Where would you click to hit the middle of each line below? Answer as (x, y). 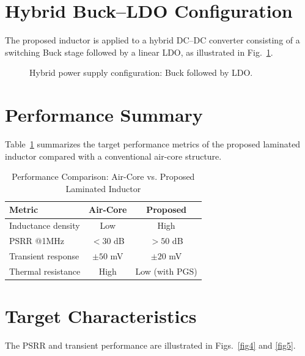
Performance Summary (104, 115)
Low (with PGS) (166, 271)
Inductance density (45, 225)
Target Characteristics (101, 316)
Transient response (44, 255)
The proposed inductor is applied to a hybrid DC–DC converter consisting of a (152, 40)
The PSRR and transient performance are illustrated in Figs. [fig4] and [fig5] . (150, 345)
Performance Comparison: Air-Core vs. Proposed (103, 176)
